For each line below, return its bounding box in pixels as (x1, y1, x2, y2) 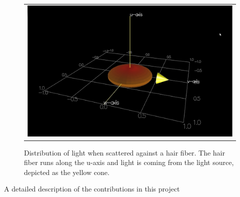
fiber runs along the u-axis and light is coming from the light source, (24, 157, 234, 167)
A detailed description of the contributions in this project (4, 183, 180, 194)
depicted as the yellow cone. (24, 166, 109, 177)
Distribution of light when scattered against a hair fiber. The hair (24, 147, 225, 157)
